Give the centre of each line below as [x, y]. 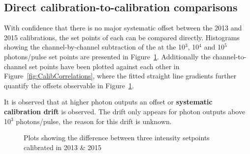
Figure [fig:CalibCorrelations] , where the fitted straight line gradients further [120, 76]
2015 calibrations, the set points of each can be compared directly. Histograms [122, 37]
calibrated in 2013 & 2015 [62, 147]
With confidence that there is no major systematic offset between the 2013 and [123, 28]
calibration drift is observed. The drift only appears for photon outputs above [125, 111]
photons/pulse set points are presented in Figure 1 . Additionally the [107, 56]
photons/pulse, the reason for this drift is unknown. [94, 121]
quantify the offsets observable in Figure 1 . [69, 85]
